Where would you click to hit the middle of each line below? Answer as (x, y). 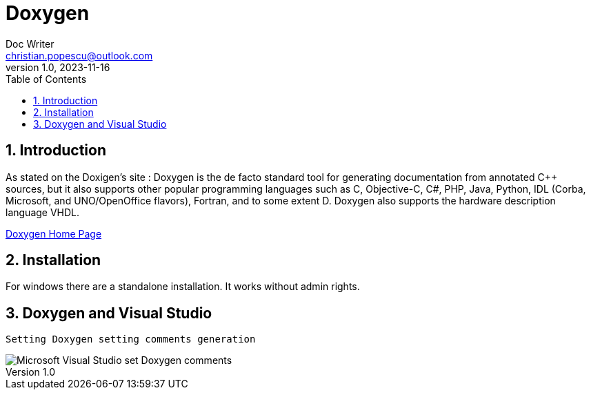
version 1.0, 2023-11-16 (58, 67)
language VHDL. (43, 212)
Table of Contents (46, 79)
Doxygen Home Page (54, 233)
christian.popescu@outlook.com (79, 55)
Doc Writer (30, 44)
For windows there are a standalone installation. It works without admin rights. (183, 287)
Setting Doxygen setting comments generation (131, 339)
